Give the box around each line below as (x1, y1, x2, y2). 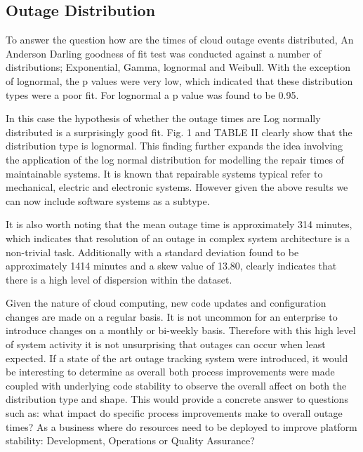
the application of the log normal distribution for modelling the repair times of (6, 152, 344, 166)
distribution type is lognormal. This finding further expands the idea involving (6, 138, 343, 153)
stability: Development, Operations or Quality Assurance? (6, 433, 255, 448)
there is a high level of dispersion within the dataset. (6, 272, 232, 286)
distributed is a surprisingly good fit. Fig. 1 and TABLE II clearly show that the (6, 124, 352, 139)
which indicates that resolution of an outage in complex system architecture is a (6, 230, 350, 245)
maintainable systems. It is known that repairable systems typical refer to (6, 166, 323, 180)
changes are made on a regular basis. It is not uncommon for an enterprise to (6, 309, 338, 324)
